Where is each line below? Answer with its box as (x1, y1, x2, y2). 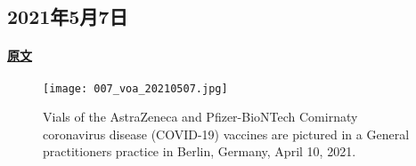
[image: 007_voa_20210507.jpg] (43, 82, 228, 95)
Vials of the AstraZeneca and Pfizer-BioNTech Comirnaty (43, 107, 358, 126)
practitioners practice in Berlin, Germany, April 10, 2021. (43, 142, 356, 161)
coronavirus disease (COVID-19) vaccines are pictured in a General (43, 124, 410, 143)
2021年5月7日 (7, 3, 128, 30)
